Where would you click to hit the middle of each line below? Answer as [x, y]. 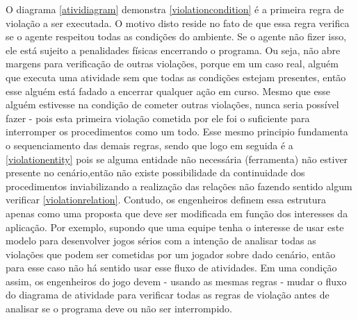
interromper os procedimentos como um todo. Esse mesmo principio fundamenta [177, 132]
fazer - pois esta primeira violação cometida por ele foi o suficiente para [158, 118]
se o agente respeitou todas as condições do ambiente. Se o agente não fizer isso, [176, 36]
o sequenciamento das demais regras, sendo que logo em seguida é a [149, 145]
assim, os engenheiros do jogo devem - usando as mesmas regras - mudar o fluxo [176, 281]
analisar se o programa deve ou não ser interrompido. [119, 309]
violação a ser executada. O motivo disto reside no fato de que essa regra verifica [178, 23]
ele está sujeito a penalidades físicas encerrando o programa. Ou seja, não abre [173, 50]
